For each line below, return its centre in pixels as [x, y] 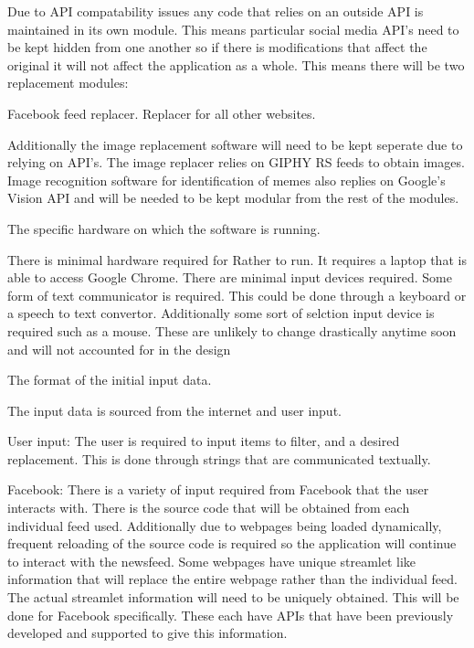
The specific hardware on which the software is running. [164, 228]
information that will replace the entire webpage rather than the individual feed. [232, 579]
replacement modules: [68, 83]
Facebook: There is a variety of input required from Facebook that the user [218, 489]
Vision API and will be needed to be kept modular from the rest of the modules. [233, 198]
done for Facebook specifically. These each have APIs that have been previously [231, 615]
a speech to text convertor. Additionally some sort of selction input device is [221, 313]
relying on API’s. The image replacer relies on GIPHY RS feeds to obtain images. [236, 162]
